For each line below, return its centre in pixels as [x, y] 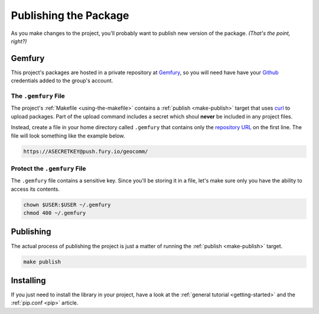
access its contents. [35, 189]
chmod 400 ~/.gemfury [55, 213]
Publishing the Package [70, 15]
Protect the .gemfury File [48, 168]
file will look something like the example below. [68, 136]
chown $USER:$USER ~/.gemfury [67, 205]
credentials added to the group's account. [62, 81]
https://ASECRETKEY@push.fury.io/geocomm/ [86, 151]
